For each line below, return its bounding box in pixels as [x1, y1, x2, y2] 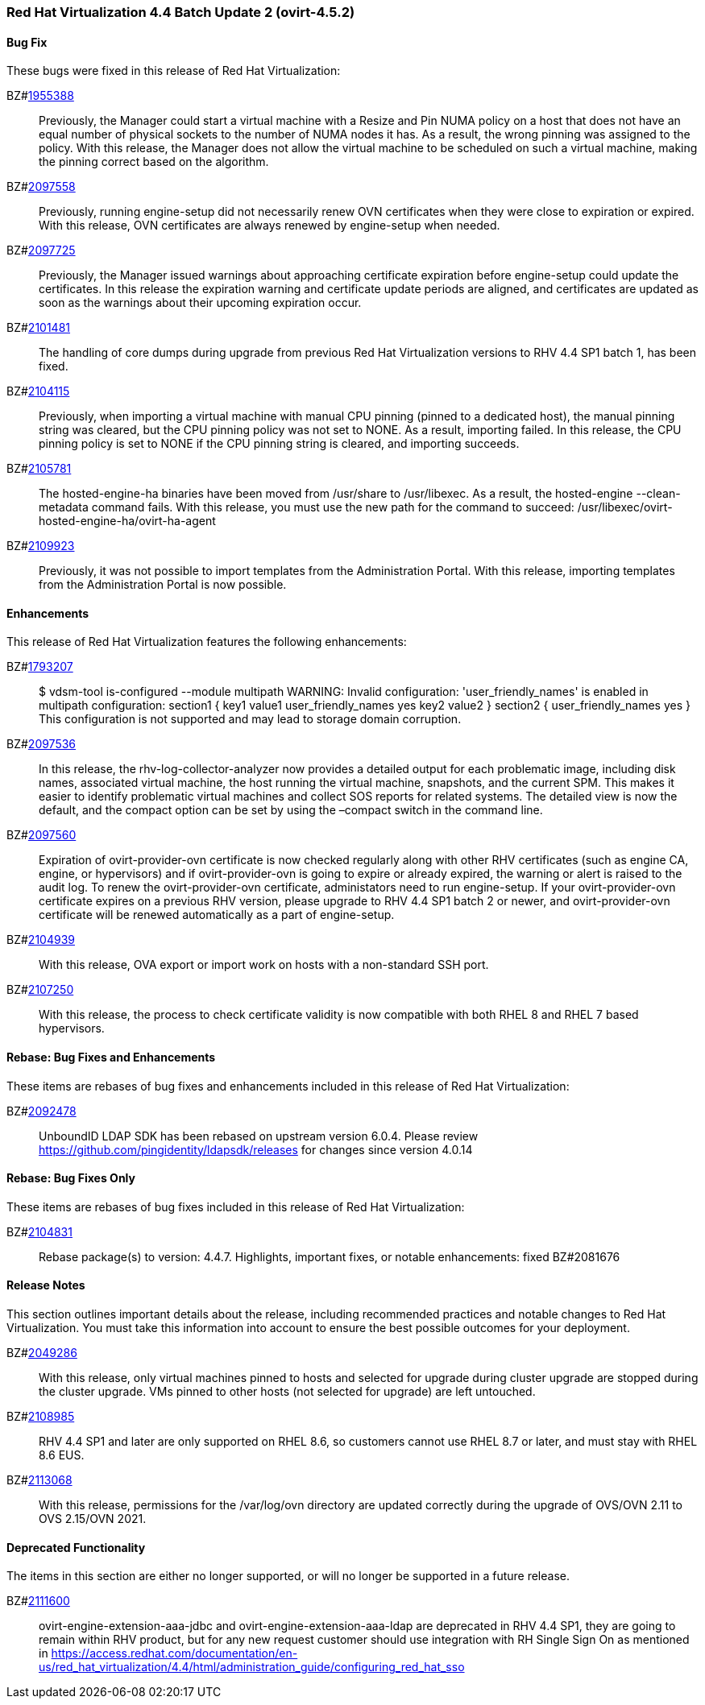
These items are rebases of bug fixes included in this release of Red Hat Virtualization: [6, 1199, 465, 1214]
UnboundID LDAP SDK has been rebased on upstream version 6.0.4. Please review [39, 1128, 479, 1143]
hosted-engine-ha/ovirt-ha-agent [39, 514, 216, 528]
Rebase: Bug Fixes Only [6, 1171, 135, 1186]
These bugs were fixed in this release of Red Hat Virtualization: [6, 64, 341, 78]
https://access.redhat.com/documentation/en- [51, 1646, 298, 1661]
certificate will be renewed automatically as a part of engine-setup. [39, 908, 395, 922]
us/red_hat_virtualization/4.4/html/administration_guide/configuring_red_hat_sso [39, 1660, 465, 1674]
